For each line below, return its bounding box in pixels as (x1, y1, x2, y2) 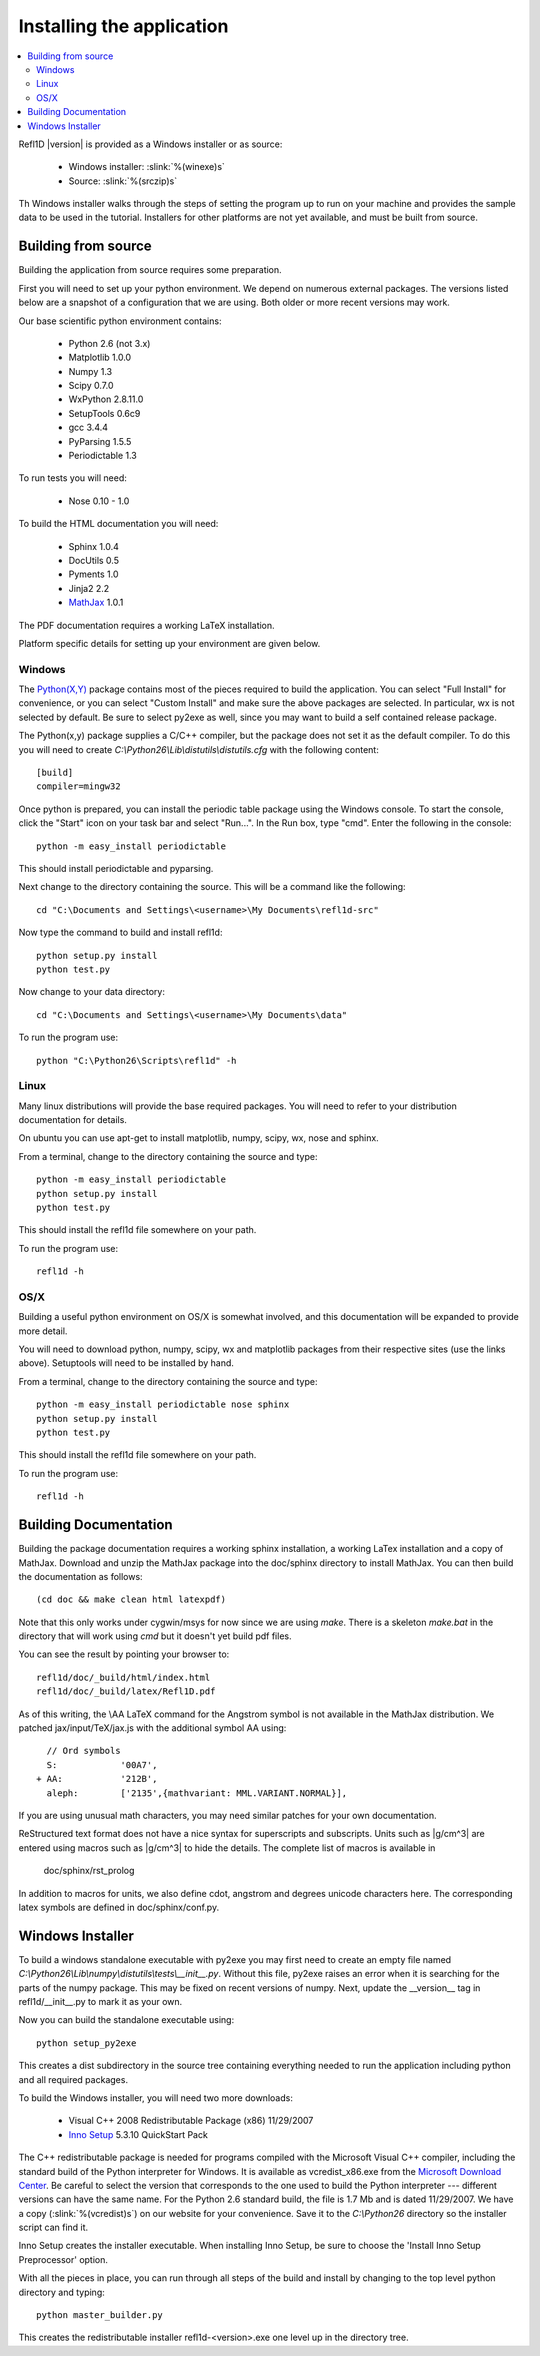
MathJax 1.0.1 (68, 596, 124, 609)
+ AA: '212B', (36, 1773, 158, 1785)
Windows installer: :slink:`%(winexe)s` (68, 161, 225, 173)
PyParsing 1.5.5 (68, 435, 132, 447)
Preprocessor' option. (18, 2253, 109, 2265)
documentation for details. (18, 1114, 127, 1126)
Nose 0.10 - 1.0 (68, 495, 130, 507)
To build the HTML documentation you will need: (18, 518, 219, 530)
